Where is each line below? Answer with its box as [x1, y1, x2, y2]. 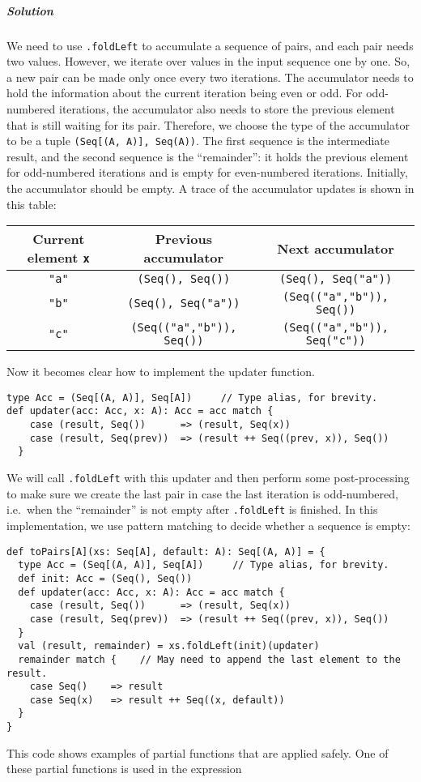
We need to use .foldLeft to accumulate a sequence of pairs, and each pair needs [6, 36, 414, 53]
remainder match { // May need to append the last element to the [18, 653, 401, 665]
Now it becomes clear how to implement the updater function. [6, 363, 315, 380]
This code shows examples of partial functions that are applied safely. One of [6, 744, 389, 761]
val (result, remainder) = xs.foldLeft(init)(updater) [18, 640, 320, 652]
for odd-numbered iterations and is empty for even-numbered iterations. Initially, [6, 164, 408, 181]
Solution [6, 2, 53, 19]
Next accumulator [277, 238, 394, 258]
